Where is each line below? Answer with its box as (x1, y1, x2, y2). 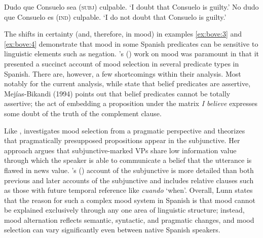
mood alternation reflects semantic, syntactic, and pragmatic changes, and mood (4, 214, 254, 225)
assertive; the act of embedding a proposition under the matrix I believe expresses (4, 98, 258, 109)
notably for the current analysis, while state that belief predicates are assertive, (4, 78, 251, 89)
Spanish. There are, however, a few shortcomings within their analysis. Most (4, 68, 241, 79)
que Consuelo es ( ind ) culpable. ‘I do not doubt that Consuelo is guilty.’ (4, 11, 227, 22)
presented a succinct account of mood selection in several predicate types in (4, 58, 239, 69)
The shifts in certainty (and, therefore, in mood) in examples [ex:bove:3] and (4, 28, 242, 39)
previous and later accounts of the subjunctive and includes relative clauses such (4, 175, 254, 185)
